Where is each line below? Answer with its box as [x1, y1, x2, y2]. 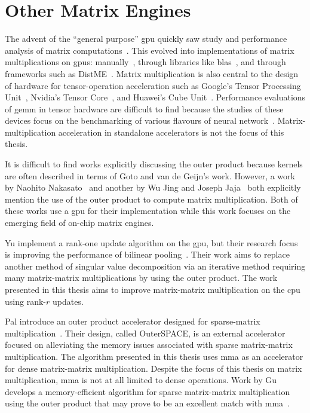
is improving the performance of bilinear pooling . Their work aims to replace [5, 248, 290, 261]
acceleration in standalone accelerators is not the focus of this [58, 126, 284, 138]
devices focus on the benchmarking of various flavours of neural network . [5, 114, 275, 127]
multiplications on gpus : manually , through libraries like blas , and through [5, 56, 286, 68]
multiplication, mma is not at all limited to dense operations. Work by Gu [5, 374, 277, 386]
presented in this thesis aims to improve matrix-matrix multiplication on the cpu [5, 283, 300, 295]
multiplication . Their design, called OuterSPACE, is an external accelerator [5, 326, 286, 339]
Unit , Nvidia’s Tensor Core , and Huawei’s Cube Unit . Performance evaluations [5, 91, 306, 103]
